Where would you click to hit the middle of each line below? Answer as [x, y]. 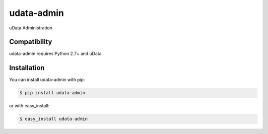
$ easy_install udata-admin [54, 119]
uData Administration [31, 28]
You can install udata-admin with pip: [47, 80]
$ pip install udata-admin [52, 93]
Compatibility [31, 42]
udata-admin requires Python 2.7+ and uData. [56, 54]
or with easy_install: [29, 106]
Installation [27, 68]
